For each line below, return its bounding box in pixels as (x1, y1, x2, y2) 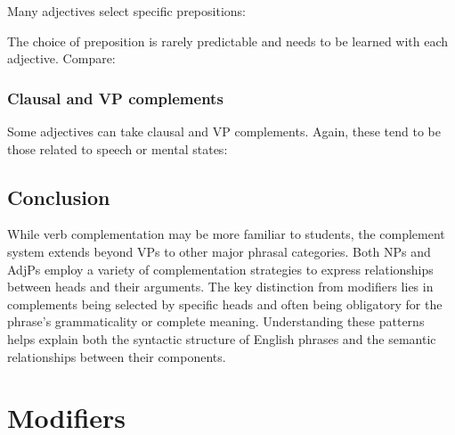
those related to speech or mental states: (7, 139, 228, 158)
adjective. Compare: (7, 49, 116, 68)
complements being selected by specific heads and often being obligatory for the (7, 294, 443, 313)
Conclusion (7, 183, 110, 210)
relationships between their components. (7, 347, 226, 365)
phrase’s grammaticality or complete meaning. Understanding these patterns (7, 312, 425, 331)
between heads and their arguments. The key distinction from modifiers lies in (7, 277, 434, 296)
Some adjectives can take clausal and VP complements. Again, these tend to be (7, 122, 441, 140)
